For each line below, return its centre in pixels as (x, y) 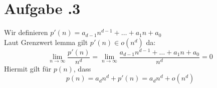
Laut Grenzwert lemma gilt (46, 42)
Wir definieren (26, 32)
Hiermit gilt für (28, 68)
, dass (82, 68)
